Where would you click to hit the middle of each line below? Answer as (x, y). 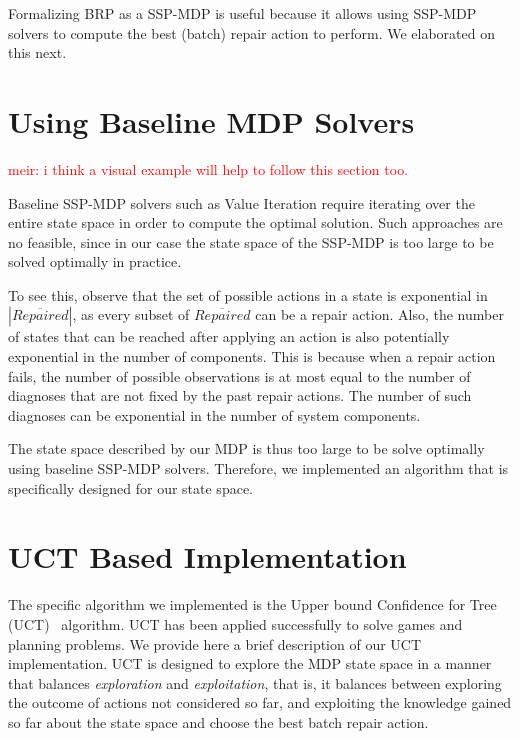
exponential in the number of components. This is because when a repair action (252, 356)
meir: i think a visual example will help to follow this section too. (208, 168)
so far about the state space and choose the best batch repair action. (218, 721)
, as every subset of (131, 314)
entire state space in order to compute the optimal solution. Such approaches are (255, 222)
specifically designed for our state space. (130, 487)
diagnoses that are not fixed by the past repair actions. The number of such (240, 395)
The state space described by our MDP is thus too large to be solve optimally (246, 448)
